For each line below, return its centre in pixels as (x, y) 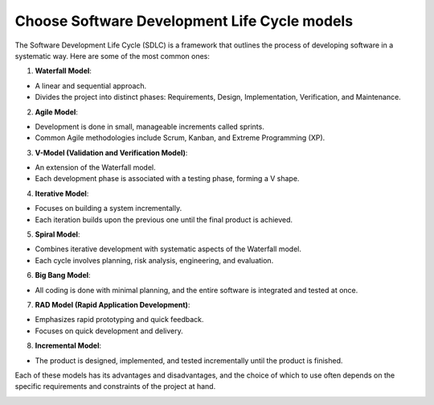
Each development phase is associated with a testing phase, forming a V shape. (167, 179)
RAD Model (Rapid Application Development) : (113, 304)
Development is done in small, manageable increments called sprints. (149, 126)
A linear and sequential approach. (91, 85)
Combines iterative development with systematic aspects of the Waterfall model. (168, 249)
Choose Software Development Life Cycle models (184, 21)
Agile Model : (56, 112)
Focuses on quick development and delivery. (109, 331)
